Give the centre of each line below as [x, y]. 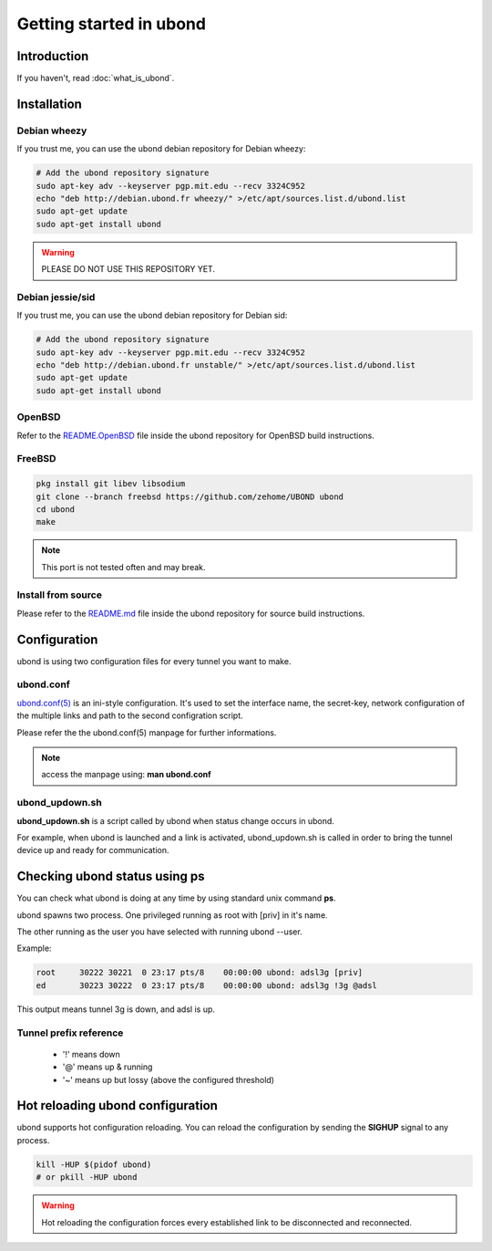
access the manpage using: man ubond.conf [126, 775]
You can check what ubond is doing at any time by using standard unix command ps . [176, 898]
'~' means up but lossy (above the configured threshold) [169, 1079]
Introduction [53, 56]
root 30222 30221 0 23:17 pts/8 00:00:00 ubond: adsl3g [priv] [200, 973]
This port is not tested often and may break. [123, 567]
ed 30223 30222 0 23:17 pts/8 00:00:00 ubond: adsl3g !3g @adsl [207, 985]
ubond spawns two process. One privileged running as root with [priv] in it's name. [172, 915]
